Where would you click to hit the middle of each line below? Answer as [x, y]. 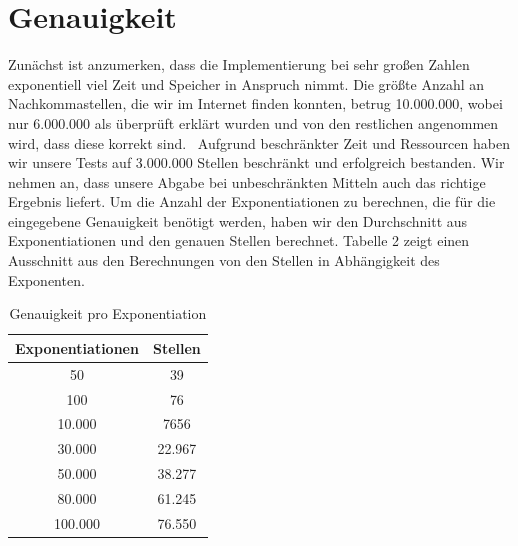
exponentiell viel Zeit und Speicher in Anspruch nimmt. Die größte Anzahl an [246, 83]
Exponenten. [46, 279]
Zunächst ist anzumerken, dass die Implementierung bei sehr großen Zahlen [239, 64]
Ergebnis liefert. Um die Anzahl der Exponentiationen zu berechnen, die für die [252, 201]
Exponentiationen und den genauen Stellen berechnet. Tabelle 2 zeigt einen [239, 240]
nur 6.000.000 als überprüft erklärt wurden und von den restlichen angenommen [253, 122]
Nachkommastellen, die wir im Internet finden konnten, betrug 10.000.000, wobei [255, 103]
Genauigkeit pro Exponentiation [108, 313]
